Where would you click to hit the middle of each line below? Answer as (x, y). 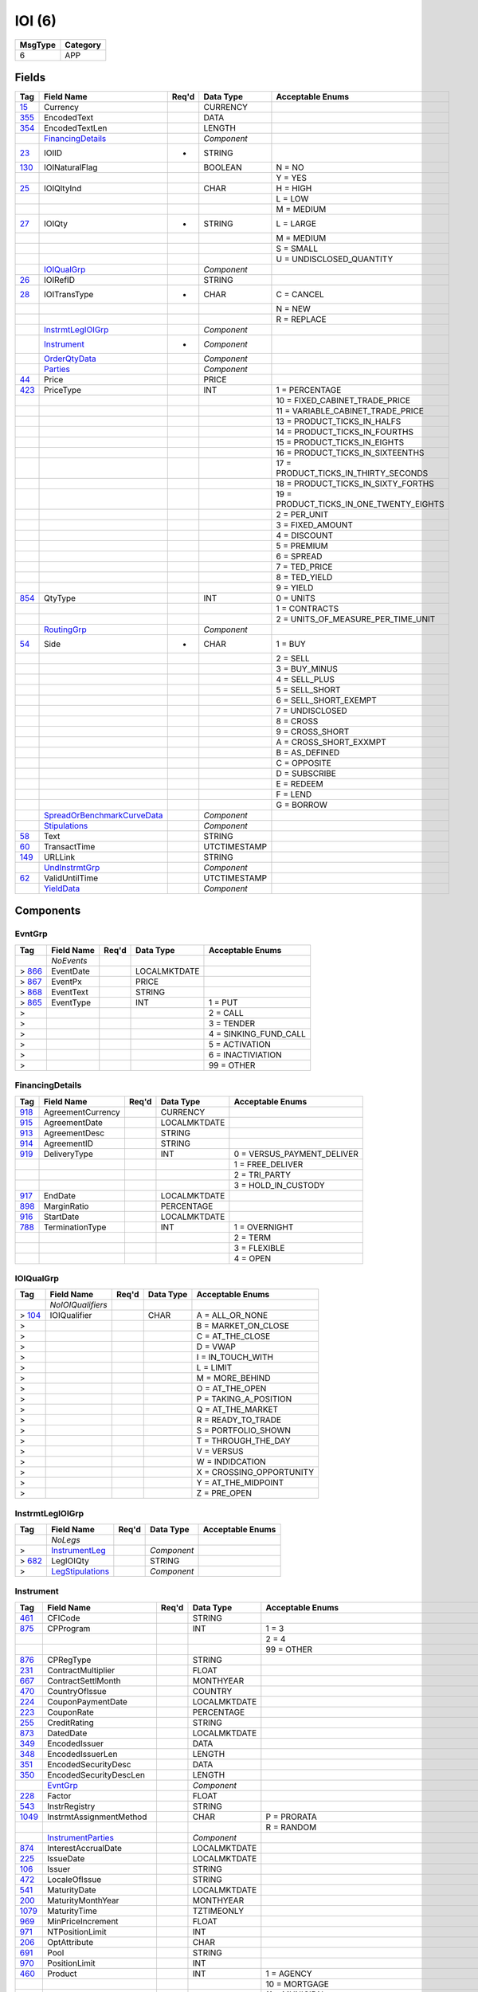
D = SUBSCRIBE (306, 774)
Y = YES (291, 178)
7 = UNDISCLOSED (312, 711)
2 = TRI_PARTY (262, 1174)
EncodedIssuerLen (82, 1754)
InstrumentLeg (78, 1551)
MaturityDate (72, 1890)
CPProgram (69, 1628)
